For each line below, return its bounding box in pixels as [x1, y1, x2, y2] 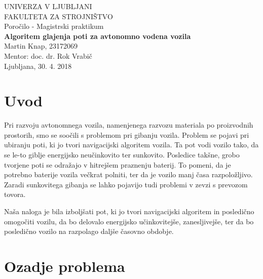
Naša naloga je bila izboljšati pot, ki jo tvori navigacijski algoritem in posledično [4, 206, 254, 217]
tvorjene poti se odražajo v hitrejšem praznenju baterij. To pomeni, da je [4, 159, 231, 170]
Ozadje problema [4, 256, 125, 276]
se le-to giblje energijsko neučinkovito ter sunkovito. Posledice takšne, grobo [4, 149, 240, 160]
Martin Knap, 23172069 [4, 41, 78, 51]
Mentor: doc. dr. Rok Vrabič [4, 50, 92, 61]
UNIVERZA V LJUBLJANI [4, 1, 92, 11]
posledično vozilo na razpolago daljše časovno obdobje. [4, 226, 174, 236]
